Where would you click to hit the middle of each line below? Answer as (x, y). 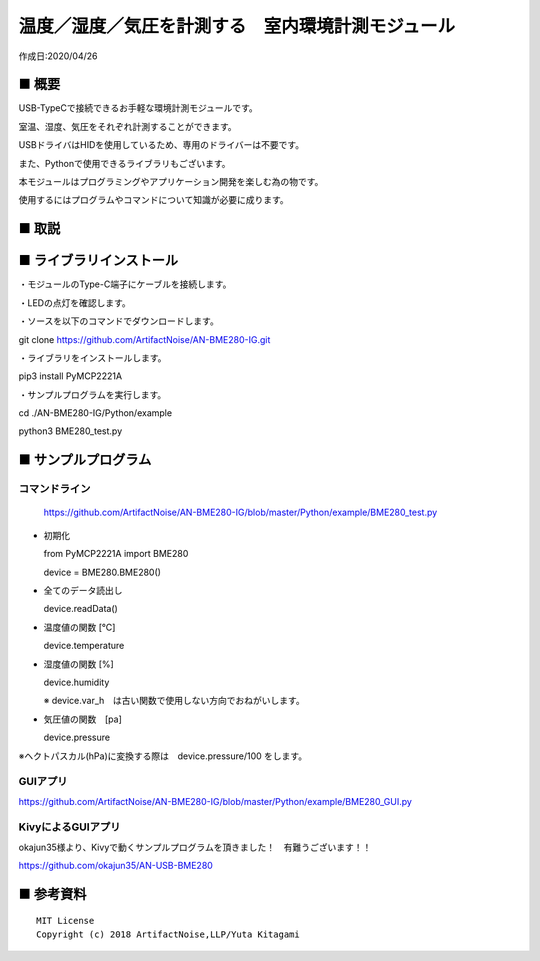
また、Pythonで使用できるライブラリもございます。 (124, 163)
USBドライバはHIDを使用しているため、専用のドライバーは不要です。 (161, 145)
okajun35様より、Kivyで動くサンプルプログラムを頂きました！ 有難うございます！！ (195, 847)
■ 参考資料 (52, 893)
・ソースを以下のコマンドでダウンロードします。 (118, 321)
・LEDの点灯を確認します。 (75, 302)
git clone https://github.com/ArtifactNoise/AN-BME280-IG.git (144, 339)
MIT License (65, 920)
